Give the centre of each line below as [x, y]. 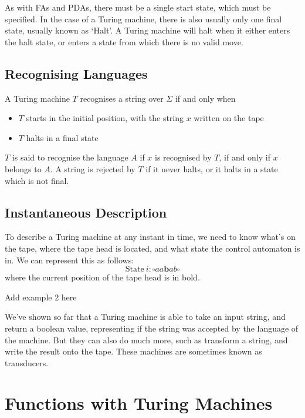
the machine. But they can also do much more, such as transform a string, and [146, 340]
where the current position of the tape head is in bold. [102, 277]
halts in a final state [62, 137]
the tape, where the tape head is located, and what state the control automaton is [152, 248]
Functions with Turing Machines [139, 403]
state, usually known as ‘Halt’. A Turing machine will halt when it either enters [148, 30]
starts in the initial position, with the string [105, 118]
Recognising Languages [76, 73]
